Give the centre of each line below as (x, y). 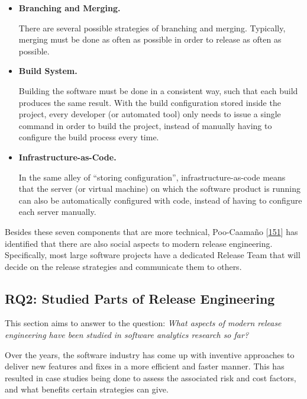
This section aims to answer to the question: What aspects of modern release (143, 323)
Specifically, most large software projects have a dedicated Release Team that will (153, 255)
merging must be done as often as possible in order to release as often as (150, 39)
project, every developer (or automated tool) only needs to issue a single (150, 114)
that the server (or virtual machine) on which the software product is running (159, 189)
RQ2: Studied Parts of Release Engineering (140, 298)
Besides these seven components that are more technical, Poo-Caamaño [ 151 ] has (151, 231)
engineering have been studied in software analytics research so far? (127, 335)
